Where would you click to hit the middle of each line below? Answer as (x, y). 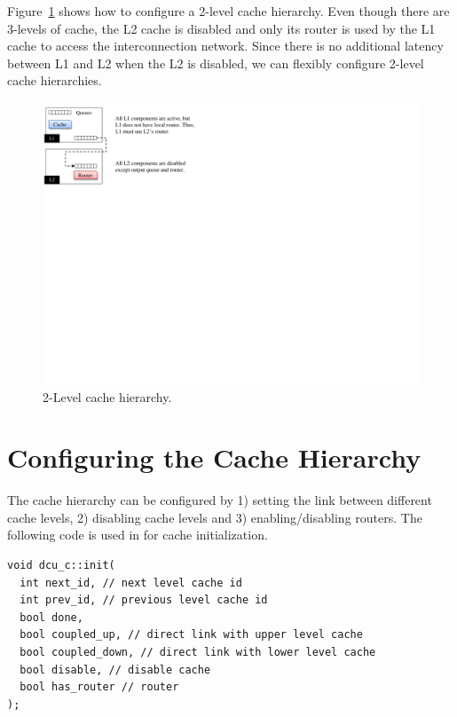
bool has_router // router (99, 687)
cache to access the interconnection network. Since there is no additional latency (225, 46)
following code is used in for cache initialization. (138, 535)
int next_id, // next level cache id (131, 583)
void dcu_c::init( (61, 566)
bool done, (51, 617)
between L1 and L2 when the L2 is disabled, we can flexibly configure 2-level (216, 63)
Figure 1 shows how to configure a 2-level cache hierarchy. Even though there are (228, 11)
